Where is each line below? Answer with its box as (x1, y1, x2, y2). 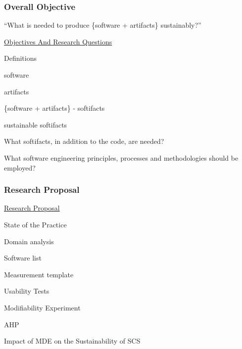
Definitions (4, 53, 37, 63)
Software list (4, 253, 42, 263)
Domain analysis (4, 236, 54, 246)
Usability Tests (4, 286, 49, 296)
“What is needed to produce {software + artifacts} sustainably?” (4, 20, 201, 30)
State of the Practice (4, 219, 67, 229)
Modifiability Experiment (4, 302, 81, 312)
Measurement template (4, 269, 74, 279)
